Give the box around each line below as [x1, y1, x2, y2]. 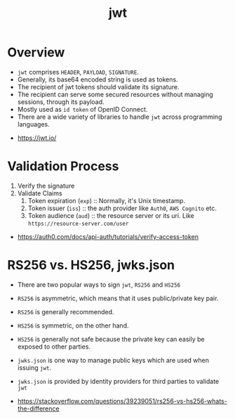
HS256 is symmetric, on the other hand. [17, 321, 129, 330]
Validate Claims [17, 188, 62, 198]
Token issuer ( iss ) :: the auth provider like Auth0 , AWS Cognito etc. [27, 204, 217, 212]
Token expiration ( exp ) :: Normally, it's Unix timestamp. [27, 196, 186, 205]
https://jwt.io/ [17, 134, 57, 142]
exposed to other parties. [17, 342, 91, 351]
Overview [7, 44, 65, 60]
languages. [17, 120, 51, 128]
